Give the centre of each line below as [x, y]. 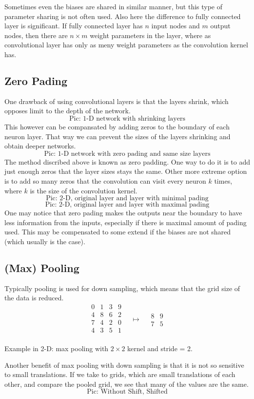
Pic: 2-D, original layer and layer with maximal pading [127, 205]
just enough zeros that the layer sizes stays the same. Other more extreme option [126, 171]
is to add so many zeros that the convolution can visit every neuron [105, 180]
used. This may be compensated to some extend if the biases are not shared [118, 232]
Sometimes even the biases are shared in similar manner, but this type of [114, 6]
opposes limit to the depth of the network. [68, 111]
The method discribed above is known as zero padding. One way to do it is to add [127, 161]
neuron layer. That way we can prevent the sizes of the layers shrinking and [117, 136]
